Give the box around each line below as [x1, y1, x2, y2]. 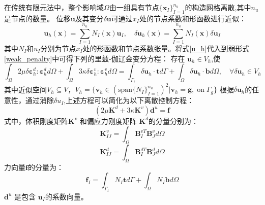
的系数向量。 [45, 191, 88, 201]
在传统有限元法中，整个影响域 [4, 2, 104, 12]
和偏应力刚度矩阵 [79, 115, 137, 126]
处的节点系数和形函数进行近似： [139, 13, 246, 23]
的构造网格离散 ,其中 [185, 2, 251, 12]
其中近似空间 [4, 84, 47, 94]
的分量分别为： [149, 115, 199, 126]
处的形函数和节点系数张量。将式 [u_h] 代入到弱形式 [82, 43, 250, 53]
